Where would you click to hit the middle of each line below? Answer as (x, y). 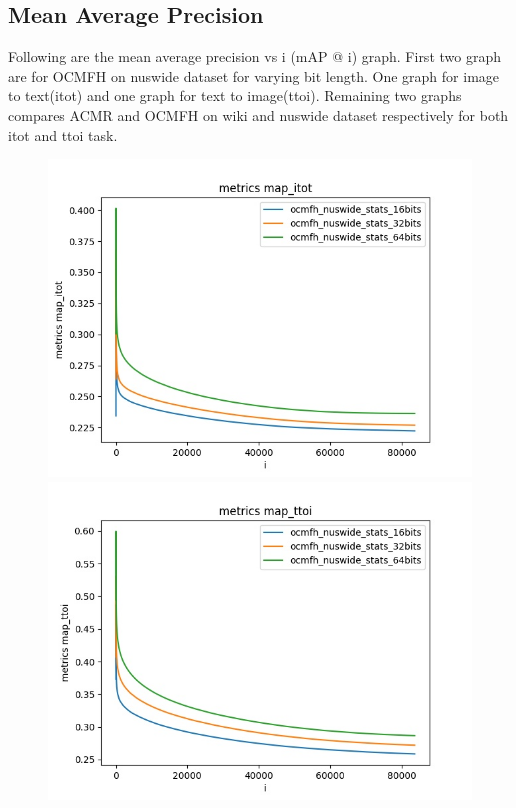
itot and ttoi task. (63, 134)
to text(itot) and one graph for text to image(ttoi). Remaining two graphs (235, 95)
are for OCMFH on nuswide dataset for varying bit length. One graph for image (254, 75)
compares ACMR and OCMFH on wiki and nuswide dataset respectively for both (258, 114)
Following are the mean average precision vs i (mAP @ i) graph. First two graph (254, 56)
